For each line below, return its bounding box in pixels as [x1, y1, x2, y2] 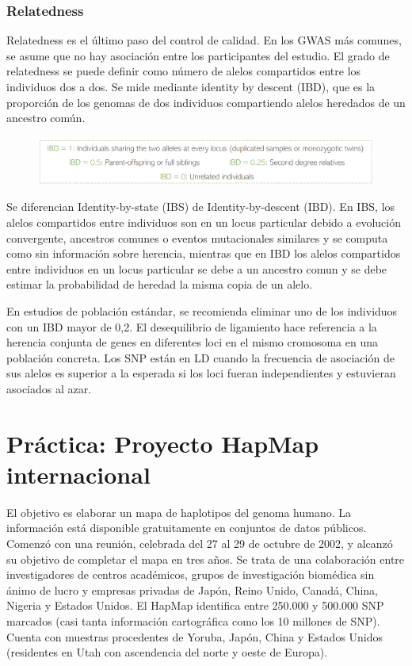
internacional [6, 457, 151, 490]
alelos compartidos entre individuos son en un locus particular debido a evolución [6, 214, 401, 230]
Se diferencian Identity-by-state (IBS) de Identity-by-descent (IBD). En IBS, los [6, 198, 395, 215]
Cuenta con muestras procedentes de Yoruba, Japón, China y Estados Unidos [6, 628, 383, 645]
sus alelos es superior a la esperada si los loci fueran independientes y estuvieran [6, 365, 396, 381]
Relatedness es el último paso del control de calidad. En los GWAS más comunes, [6, 32, 402, 48]
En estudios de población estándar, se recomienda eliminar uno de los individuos [6, 302, 398, 319]
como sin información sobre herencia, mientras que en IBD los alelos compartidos [6, 245, 401, 262]
